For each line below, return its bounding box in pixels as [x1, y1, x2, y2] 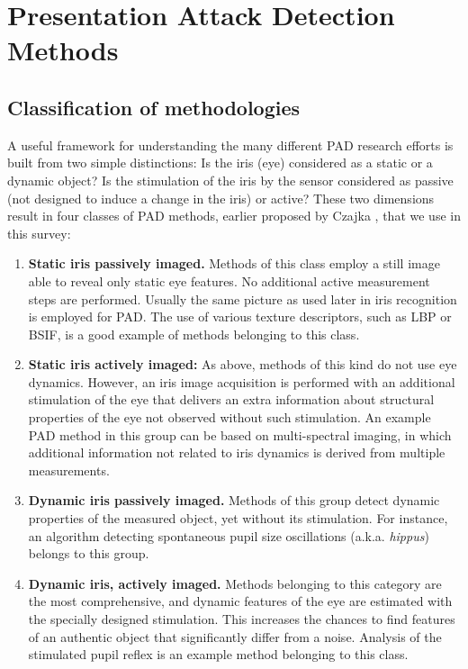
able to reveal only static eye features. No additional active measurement [28, 271, 430, 290]
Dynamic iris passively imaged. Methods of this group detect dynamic [28, 491, 440, 510]
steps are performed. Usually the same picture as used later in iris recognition [28, 289, 457, 308]
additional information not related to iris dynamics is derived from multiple [28, 443, 445, 462]
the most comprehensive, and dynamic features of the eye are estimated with [28, 592, 453, 610]
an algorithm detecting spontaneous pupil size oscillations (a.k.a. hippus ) [28, 526, 429, 545]
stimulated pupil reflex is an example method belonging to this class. [28, 645, 409, 664]
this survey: [7, 223, 71, 242]
